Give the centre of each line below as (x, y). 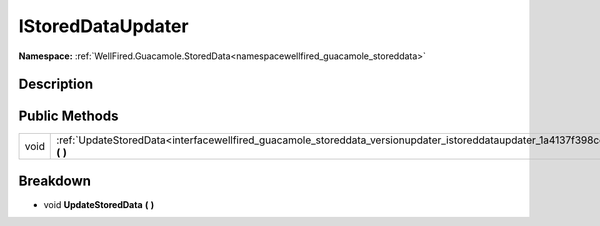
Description (56, 84)
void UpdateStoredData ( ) (99, 204)
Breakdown (55, 180)
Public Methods (68, 116)
